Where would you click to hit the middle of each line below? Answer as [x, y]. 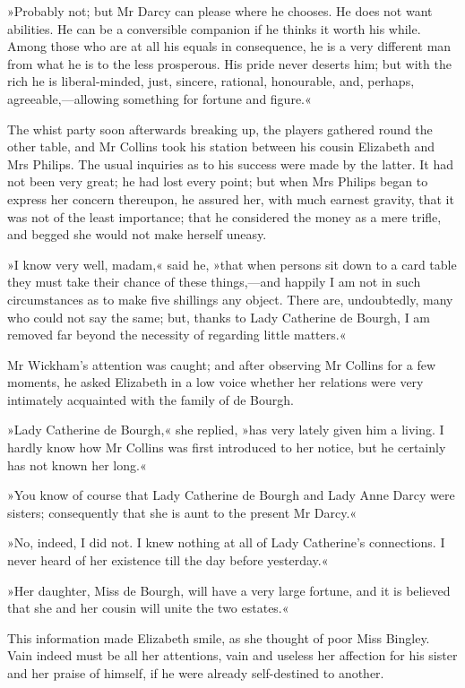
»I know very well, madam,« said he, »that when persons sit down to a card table [232, 264]
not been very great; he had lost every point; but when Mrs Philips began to [218, 181]
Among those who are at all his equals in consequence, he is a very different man [229, 46]
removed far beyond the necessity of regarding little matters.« [177, 335]
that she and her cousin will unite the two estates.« [148, 608]
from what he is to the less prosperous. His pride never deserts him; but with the [229, 63]
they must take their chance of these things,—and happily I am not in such [214, 282]
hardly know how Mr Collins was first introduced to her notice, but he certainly [227, 447]
